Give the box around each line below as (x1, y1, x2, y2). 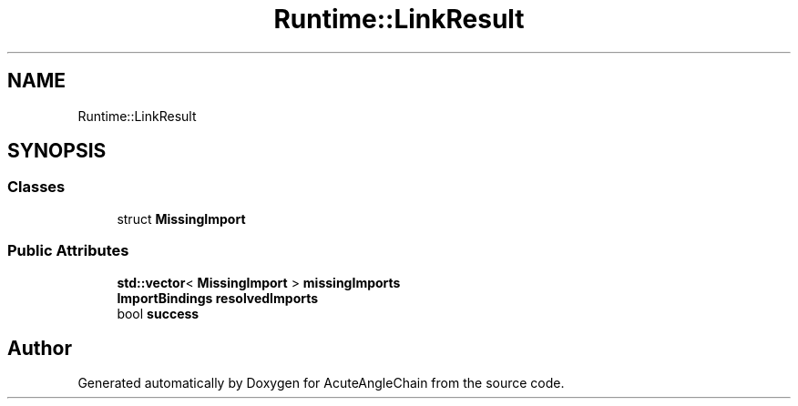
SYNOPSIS (7, 139, 107, 163)
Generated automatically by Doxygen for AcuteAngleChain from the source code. (77, 375, 565, 391)
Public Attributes (7, 241, 129, 260)
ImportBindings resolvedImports (117, 289, 319, 306)
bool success (117, 305, 199, 321)
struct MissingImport (117, 210, 246, 227)
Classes (7, 178, 66, 197)
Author (7, 336, 72, 360)
